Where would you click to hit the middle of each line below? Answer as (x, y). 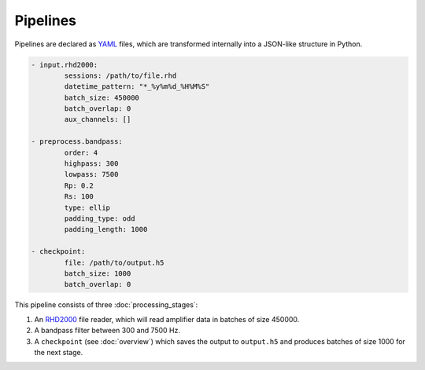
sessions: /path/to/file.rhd (120, 75)
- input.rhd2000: (65, 64)
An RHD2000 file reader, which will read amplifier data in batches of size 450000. (167, 319)
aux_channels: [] (98, 119)
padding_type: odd (100, 219)
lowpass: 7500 (91, 174)
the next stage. (59, 352)
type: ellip (87, 207)
